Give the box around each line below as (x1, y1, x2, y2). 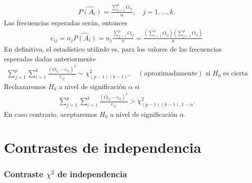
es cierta (223, 70, 248, 77)
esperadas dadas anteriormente (4, 53, 96, 63)
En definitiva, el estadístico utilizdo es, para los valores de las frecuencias (4, 44, 222, 54)
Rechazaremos (4, 81, 46, 91)
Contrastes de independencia (4, 137, 201, 157)
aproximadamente (144, 70, 197, 77)
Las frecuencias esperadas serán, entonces (4, 17, 128, 27)
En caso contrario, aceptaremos (4, 109, 97, 119)
